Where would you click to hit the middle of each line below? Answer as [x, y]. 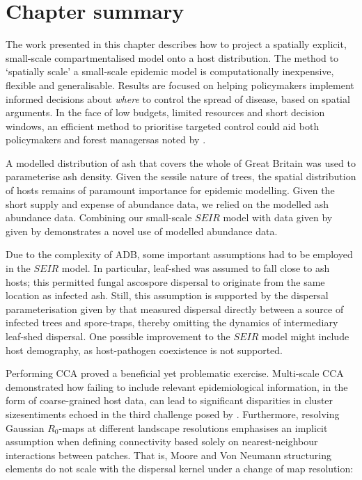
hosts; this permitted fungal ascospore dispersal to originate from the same [165, 281]
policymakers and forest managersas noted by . [106, 139]
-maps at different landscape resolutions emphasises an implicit [193, 427]
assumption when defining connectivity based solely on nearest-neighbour [162, 441]
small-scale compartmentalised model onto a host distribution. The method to [172, 57]
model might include [305, 336]
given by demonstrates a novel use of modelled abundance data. [142, 231]
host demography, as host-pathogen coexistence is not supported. [144, 350]
